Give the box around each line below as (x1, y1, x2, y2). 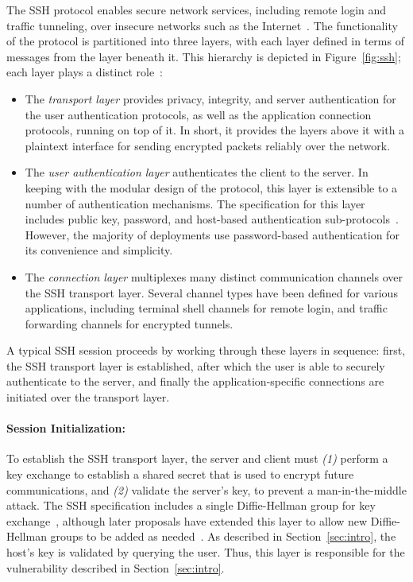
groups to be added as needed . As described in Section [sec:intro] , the (50, 528, 396, 545)
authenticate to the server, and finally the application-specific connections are (6, 373, 384, 390)
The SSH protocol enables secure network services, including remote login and (6, 2, 387, 17)
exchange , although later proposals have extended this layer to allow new (6, 512, 368, 529)
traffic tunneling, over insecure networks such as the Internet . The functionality (6, 17, 398, 33)
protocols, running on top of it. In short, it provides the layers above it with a (25, 122, 405, 138)
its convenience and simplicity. (25, 242, 173, 258)
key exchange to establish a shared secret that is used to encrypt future (6, 466, 354, 483)
